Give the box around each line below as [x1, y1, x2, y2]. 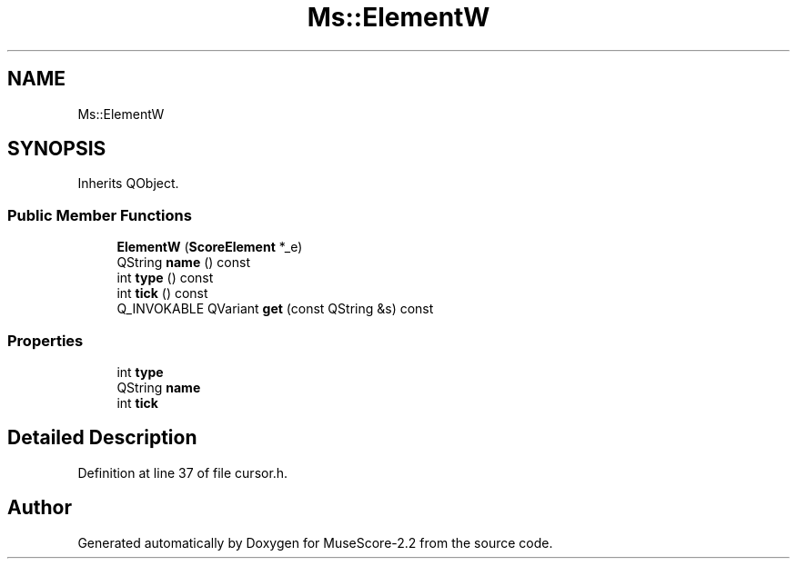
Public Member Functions [7, 205, 192, 224]
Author [7, 496, 72, 520]
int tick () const [116, 285, 208, 302]
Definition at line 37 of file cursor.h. [77, 464, 288, 481]
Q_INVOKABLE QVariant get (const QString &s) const [116, 301, 434, 317]
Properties [7, 331, 84, 350]
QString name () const [116, 254, 250, 271]
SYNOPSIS [7, 137, 106, 161]
